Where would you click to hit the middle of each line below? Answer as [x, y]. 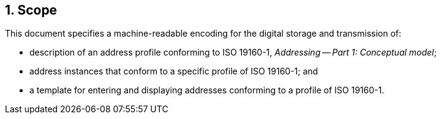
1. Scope [31, 10]
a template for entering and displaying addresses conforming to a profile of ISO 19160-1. [207, 90]
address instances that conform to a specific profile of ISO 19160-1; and [174, 71]
